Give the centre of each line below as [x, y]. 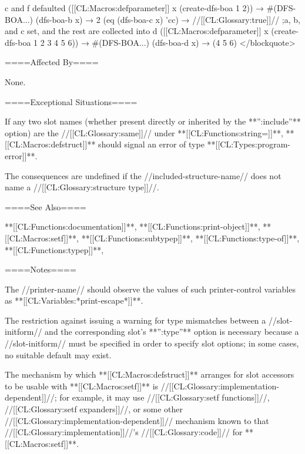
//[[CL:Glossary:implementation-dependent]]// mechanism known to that [137, 420]
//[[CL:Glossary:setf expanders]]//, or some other [94, 409]
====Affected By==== [52, 62]
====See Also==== [46, 206]
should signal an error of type [151, 144]
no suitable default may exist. [58, 354]
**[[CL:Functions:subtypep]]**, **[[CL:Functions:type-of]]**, [190, 238]
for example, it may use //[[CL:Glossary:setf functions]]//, [165, 397]
